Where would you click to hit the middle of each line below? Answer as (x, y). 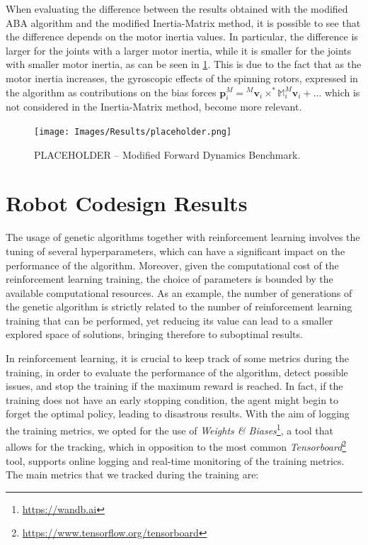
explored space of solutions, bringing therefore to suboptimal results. (154, 334)
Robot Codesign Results (127, 203)
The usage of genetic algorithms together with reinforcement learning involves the (183, 237)
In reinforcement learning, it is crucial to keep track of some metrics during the (178, 358)
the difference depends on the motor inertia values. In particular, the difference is (182, 36)
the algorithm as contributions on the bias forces (111, 92)
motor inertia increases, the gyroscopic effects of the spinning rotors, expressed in (182, 78)
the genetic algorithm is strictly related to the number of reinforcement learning (179, 307)
